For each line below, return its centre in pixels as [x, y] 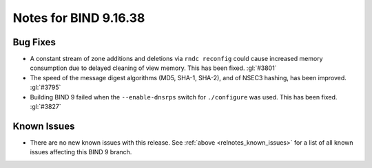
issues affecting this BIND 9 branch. [81, 152]
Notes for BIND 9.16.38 [79, 18]
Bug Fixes [34, 42]
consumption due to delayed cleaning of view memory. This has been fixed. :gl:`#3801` [153, 68]
